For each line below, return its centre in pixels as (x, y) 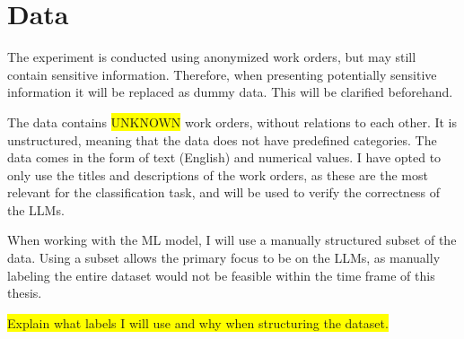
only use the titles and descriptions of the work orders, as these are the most (218, 174)
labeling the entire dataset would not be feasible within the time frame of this (221, 275)
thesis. (25, 293)
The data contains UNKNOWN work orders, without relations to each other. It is (232, 122)
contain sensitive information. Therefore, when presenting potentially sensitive (222, 74)
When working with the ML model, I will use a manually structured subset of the (232, 240)
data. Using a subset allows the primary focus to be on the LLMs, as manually (224, 258)
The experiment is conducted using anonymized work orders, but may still (212, 57)
